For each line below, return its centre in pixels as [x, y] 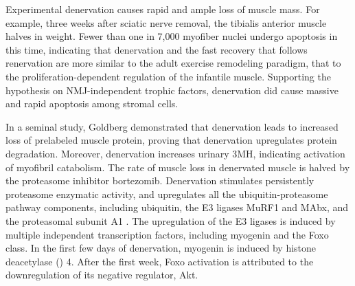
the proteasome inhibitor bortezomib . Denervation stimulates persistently [160, 180]
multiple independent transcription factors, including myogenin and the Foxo [167, 234]
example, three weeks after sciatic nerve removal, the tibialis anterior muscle [166, 22]
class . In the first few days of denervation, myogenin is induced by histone [161, 248]
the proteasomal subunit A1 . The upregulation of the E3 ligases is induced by [171, 220]
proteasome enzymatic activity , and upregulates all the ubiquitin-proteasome [167, 194]
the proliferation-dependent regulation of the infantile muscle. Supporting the [168, 76]
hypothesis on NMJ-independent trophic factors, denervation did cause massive [172, 90]
